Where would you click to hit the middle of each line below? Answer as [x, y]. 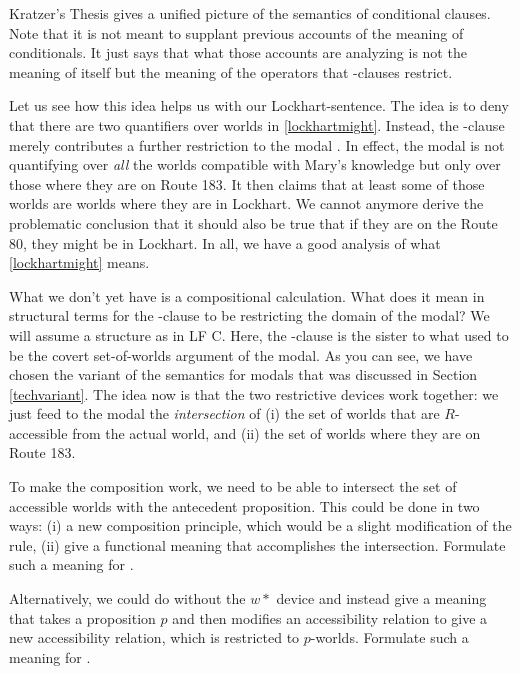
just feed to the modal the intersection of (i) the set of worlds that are [224, 413]
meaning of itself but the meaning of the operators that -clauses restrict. [231, 71]
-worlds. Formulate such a [389, 637]
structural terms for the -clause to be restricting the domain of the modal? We [249, 315]
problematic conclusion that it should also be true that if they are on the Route [253, 222]
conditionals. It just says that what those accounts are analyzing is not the [238, 52]
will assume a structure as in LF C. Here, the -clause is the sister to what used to [259, 334]
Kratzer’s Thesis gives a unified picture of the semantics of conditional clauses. [250, 13]
